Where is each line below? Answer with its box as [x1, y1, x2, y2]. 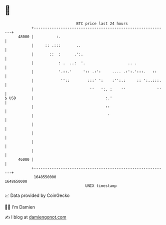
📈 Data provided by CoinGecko [4, 192, 70, 198]
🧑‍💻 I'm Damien [4, 204, 35, 210]
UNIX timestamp [85, 183, 117, 188]
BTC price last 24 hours [76, 21, 128, 26]
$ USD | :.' [4, 95, 112, 101]
